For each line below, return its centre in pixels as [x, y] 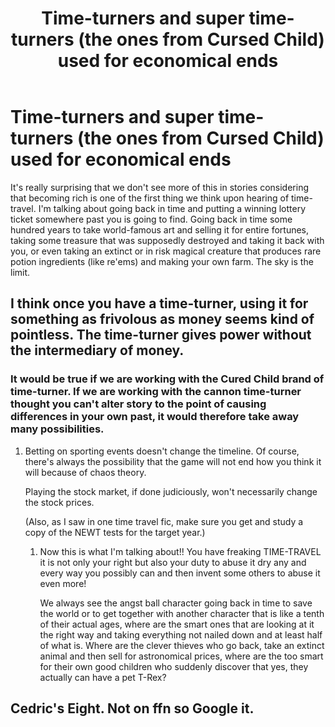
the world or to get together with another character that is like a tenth [182, 613]
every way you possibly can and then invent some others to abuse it [180, 573]
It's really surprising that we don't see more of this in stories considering [160, 187]
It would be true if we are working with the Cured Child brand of [167, 379]
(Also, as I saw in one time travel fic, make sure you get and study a [164, 521]
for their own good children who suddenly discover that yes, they [174, 666]
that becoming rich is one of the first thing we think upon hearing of [150, 198]
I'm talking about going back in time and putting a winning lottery [172, 208]
